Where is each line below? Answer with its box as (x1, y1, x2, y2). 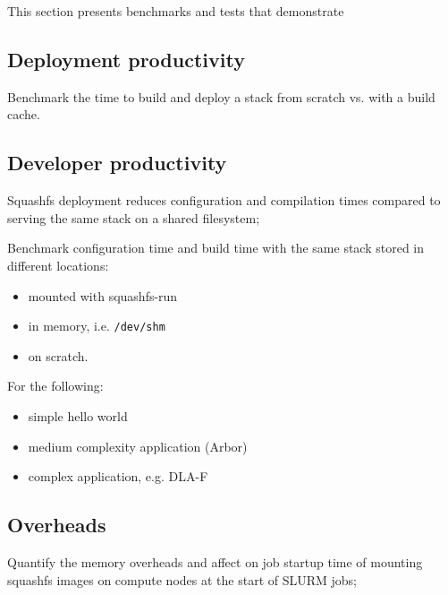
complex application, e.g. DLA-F (28, 467, 208, 486)
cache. (7, 105, 40, 124)
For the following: (7, 376, 104, 395)
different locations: (7, 255, 109, 274)
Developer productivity (7, 149, 227, 177)
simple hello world (28, 407, 128, 425)
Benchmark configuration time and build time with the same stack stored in (7, 238, 425, 257)
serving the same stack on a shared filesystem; (7, 208, 260, 227)
